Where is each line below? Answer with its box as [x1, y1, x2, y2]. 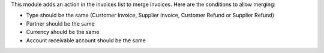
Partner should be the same [26, 20, 95, 27]
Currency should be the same [26, 29, 100, 36]
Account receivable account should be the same [26, 36, 146, 44]
